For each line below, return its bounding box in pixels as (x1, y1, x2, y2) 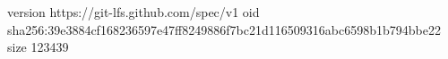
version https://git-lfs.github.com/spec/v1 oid (7, 3, 260, 21)
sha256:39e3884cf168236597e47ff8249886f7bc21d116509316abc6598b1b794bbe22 (7, 20, 441, 38)
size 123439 (7, 38, 69, 56)
